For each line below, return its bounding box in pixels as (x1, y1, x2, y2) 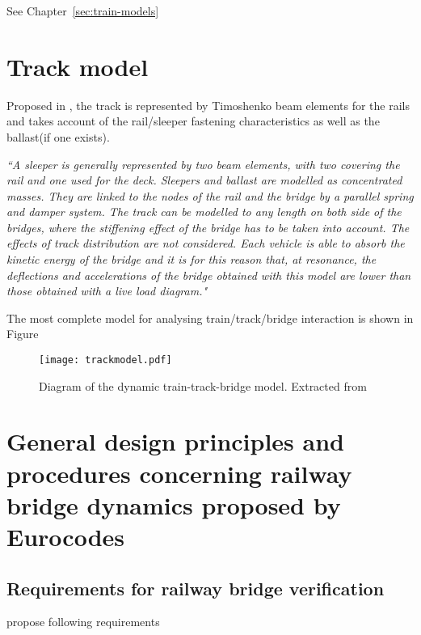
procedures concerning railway (6, 456, 352, 489)
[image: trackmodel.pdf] (39, 354, 172, 366)
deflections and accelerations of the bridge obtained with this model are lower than (6, 266, 411, 283)
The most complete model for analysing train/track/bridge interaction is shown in (6, 309, 414, 326)
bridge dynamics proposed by (6, 488, 341, 521)
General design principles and (6, 425, 344, 458)
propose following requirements (6, 613, 160, 630)
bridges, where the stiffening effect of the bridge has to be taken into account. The (6, 218, 410, 235)
